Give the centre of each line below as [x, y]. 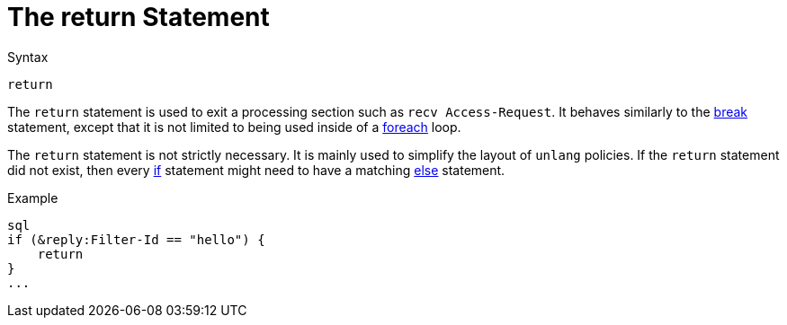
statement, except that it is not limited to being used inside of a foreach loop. [234, 127]
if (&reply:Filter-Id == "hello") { [136, 239]
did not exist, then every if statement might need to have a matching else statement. [256, 170]
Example [33, 198]
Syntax [28, 57]
